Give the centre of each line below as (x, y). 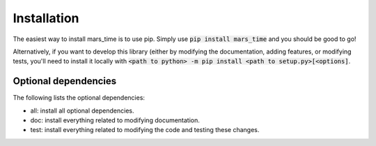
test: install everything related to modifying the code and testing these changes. (145, 130)
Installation (46, 18)
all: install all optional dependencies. (82, 111)
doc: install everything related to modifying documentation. (115, 120)
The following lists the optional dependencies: (79, 98)
